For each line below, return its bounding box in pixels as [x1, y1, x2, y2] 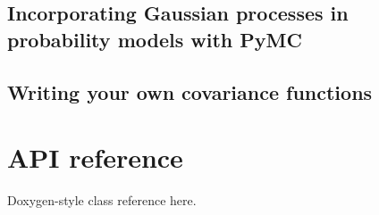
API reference [7, 139, 183, 176]
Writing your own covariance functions [7, 78, 373, 105]
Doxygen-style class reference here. [7, 191, 197, 210]
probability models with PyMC [7, 25, 302, 53]
